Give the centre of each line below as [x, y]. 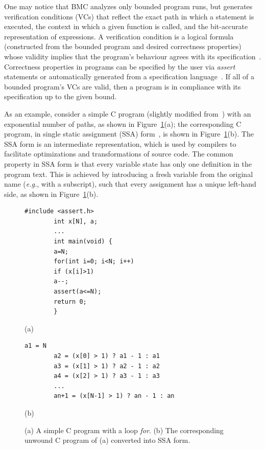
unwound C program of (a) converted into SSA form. [107, 440]
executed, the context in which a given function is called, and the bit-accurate [126, 26]
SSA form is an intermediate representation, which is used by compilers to [120, 143]
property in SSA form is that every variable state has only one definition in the [128, 163]
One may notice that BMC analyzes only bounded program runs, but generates [128, 6]
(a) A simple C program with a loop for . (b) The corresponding [124, 430]
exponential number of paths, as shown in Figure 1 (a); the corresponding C [123, 124]
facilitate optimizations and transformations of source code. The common [119, 154]
